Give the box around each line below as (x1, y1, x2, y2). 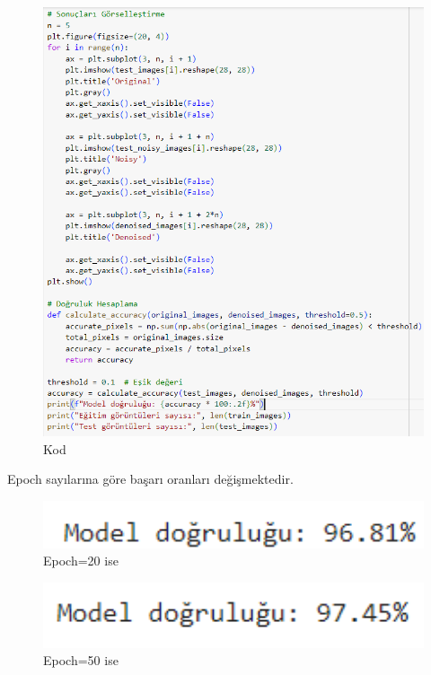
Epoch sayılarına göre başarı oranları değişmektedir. (7, 469, 294, 488)
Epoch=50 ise (43, 651, 119, 670)
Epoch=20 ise (43, 551, 119, 570)
